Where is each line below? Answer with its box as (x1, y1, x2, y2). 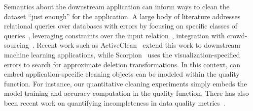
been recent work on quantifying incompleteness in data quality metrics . (4, 97, 225, 108)
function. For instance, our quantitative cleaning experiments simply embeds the (4, 78, 247, 88)
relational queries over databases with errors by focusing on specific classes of (4, 21, 238, 31)
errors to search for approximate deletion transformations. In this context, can (4, 59, 241, 69)
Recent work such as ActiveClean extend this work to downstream (36, 40, 241, 50)
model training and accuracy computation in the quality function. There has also (4, 88, 249, 98)
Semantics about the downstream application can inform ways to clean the (4, 1, 230, 11)
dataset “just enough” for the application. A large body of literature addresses (4, 11, 241, 21)
